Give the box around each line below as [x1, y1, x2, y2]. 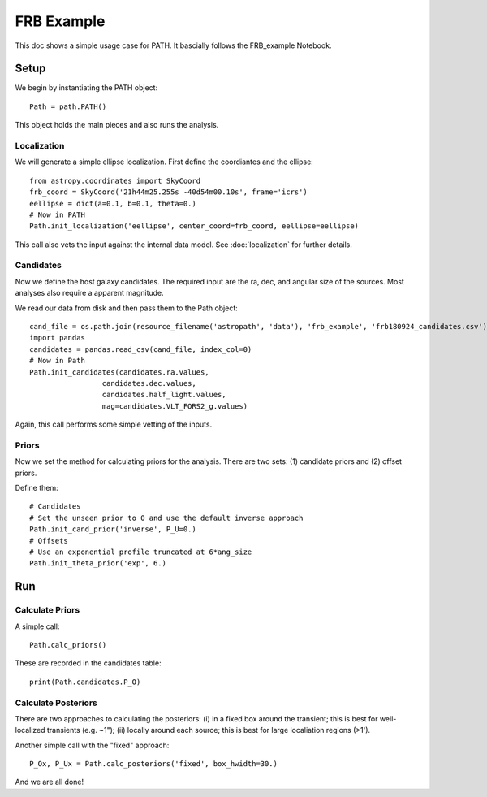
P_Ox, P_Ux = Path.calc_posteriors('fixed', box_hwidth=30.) [29, 760, 278, 769]
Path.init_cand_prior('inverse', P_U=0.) [29, 525, 196, 534]
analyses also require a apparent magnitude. [15, 288, 164, 298]
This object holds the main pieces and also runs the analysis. [15, 120, 219, 130]
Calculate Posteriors [15, 697, 97, 708]
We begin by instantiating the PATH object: [15, 83, 158, 93]
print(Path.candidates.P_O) [29, 677, 141, 687]
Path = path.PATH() [29, 102, 107, 111]
